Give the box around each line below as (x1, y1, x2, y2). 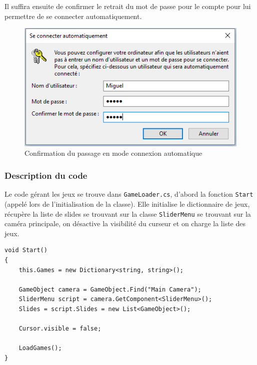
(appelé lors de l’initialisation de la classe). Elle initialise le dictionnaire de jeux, (4, 198, 250, 209)
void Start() (4, 247, 47, 254)
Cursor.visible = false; (18, 325, 101, 333)
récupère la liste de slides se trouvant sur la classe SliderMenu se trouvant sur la (4, 208, 251, 219)
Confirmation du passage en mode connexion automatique (24, 148, 202, 158)
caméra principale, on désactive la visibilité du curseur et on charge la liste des (4, 218, 245, 229)
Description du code (4, 169, 87, 181)
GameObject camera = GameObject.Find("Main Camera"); (18, 286, 201, 293)
